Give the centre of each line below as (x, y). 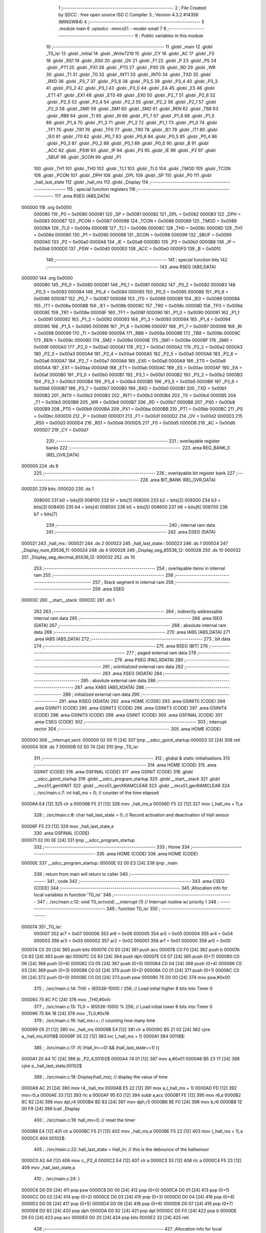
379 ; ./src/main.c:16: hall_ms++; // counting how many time (95, 1020)
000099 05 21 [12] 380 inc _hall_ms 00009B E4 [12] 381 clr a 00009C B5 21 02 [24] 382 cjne (116, 1029)
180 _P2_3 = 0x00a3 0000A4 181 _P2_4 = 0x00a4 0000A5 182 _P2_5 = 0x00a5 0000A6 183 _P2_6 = (135, 354)
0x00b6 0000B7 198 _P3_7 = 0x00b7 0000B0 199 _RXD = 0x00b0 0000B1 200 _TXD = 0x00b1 (130, 388)
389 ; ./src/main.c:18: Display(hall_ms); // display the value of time (101, 1077)
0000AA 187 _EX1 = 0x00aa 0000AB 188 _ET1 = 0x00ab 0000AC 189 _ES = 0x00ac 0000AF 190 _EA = (138, 368)
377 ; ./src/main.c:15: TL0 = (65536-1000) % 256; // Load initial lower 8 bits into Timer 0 (123, 1007)
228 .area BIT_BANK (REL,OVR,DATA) (178, 480)
